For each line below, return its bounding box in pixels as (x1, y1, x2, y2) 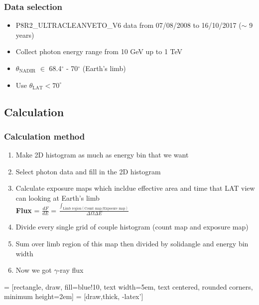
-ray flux (57, 265, 84, 275)
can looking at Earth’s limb (15, 192, 100, 203)
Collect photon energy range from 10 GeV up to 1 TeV (15, 46, 183, 57)
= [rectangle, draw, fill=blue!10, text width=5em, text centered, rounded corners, (4, 281, 253, 292)
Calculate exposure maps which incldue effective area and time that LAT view (15, 183, 255, 193)
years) (15, 29, 34, 40)
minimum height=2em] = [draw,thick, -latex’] (4, 291, 143, 302)
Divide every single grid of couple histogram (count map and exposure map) (15, 222, 249, 232)
